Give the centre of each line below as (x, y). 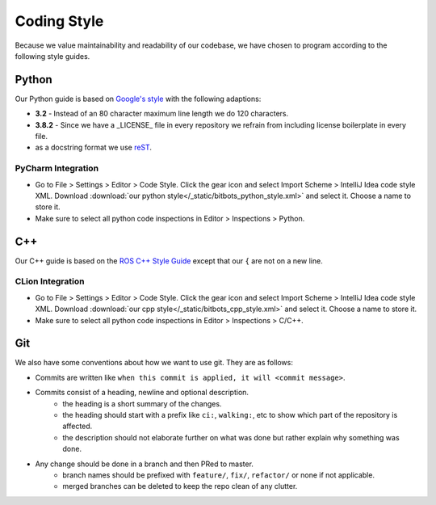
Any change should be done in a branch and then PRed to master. (145, 464)
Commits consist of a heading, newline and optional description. (142, 393)
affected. (78, 426)
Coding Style (59, 21)
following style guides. (52, 56)
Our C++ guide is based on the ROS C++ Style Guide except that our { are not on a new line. (169, 261)
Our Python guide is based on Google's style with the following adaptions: (138, 99)
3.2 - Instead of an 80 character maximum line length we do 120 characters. (162, 114)
